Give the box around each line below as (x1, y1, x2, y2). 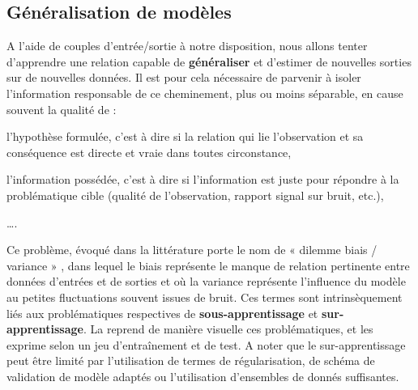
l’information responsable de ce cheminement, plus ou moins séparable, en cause (6, 84, 403, 101)
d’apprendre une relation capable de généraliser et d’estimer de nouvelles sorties (6, 53, 412, 70)
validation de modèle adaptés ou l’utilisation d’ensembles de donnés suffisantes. (6, 367, 399, 384)
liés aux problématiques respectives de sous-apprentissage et (6, 304, 318, 321)
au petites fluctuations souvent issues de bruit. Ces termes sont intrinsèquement (6, 288, 403, 305)
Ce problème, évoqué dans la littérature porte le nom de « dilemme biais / (6, 241, 377, 258)
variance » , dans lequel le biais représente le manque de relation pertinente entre (6, 256, 410, 273)
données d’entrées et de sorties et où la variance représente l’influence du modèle (6, 273, 406, 290)
